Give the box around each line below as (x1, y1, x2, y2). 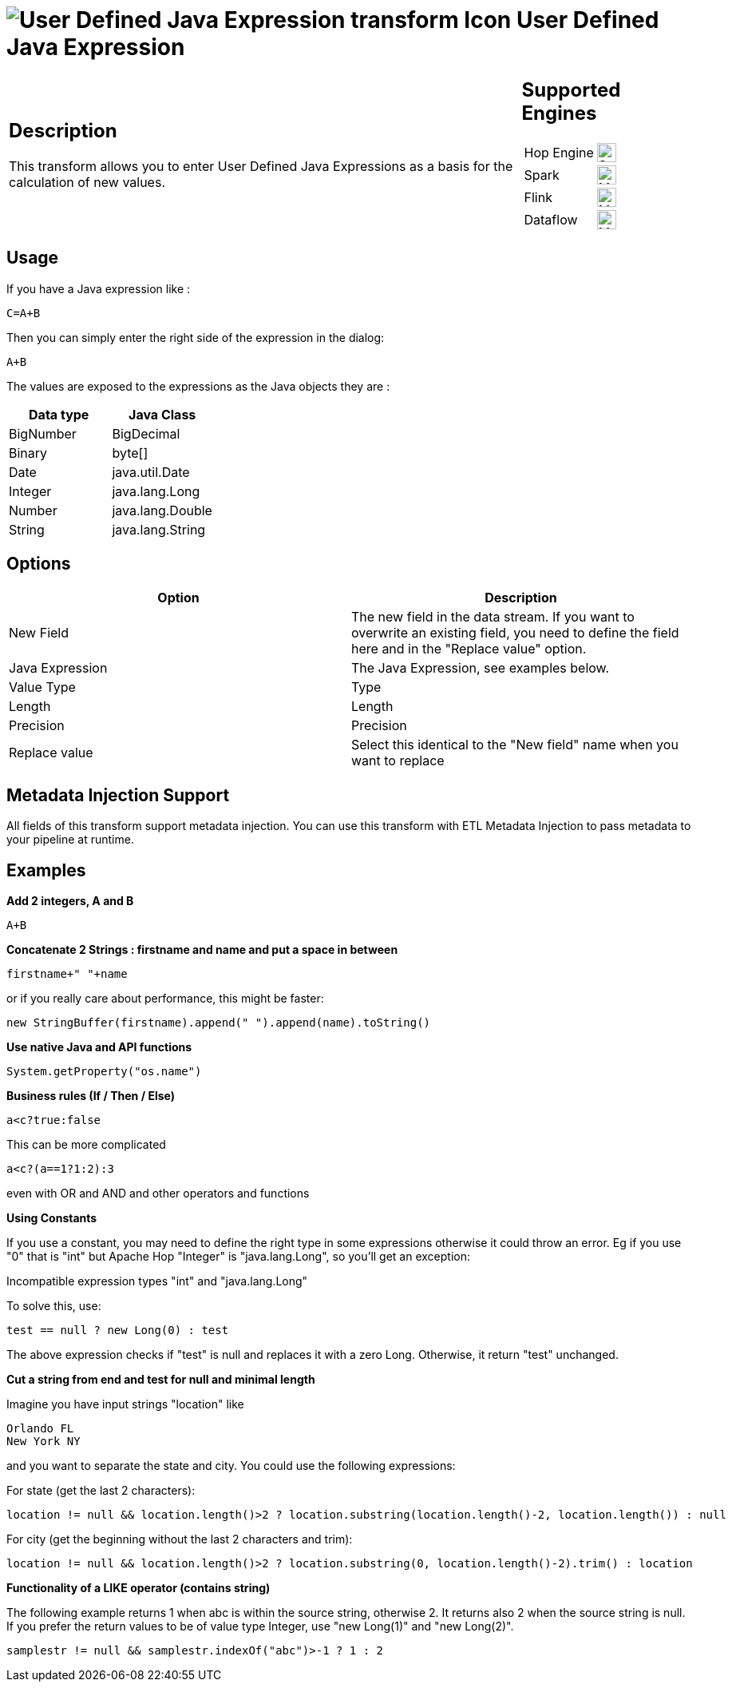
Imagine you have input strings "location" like (6, 1397, 244, 1412)
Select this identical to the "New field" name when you (351, 737, 679, 753)
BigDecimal (112, 425, 180, 442)
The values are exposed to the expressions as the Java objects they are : (6, 379, 390, 393)
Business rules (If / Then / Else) (6, 1089, 175, 1103)
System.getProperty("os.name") (6, 1065, 202, 1078)
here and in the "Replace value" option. (351, 641, 587, 657)
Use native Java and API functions (6, 1040, 192, 1055)
